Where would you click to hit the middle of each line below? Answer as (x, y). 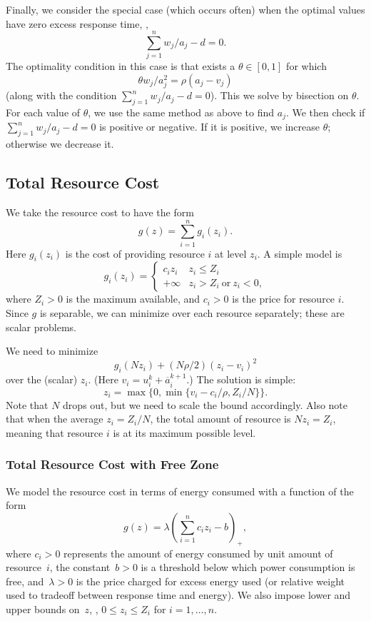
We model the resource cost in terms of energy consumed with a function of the (180, 491)
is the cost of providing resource (135, 253)
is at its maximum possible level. (184, 432)
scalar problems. (41, 327)
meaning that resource (55, 432)
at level (231, 253)
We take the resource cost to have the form (100, 212)
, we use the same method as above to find (181, 112)
